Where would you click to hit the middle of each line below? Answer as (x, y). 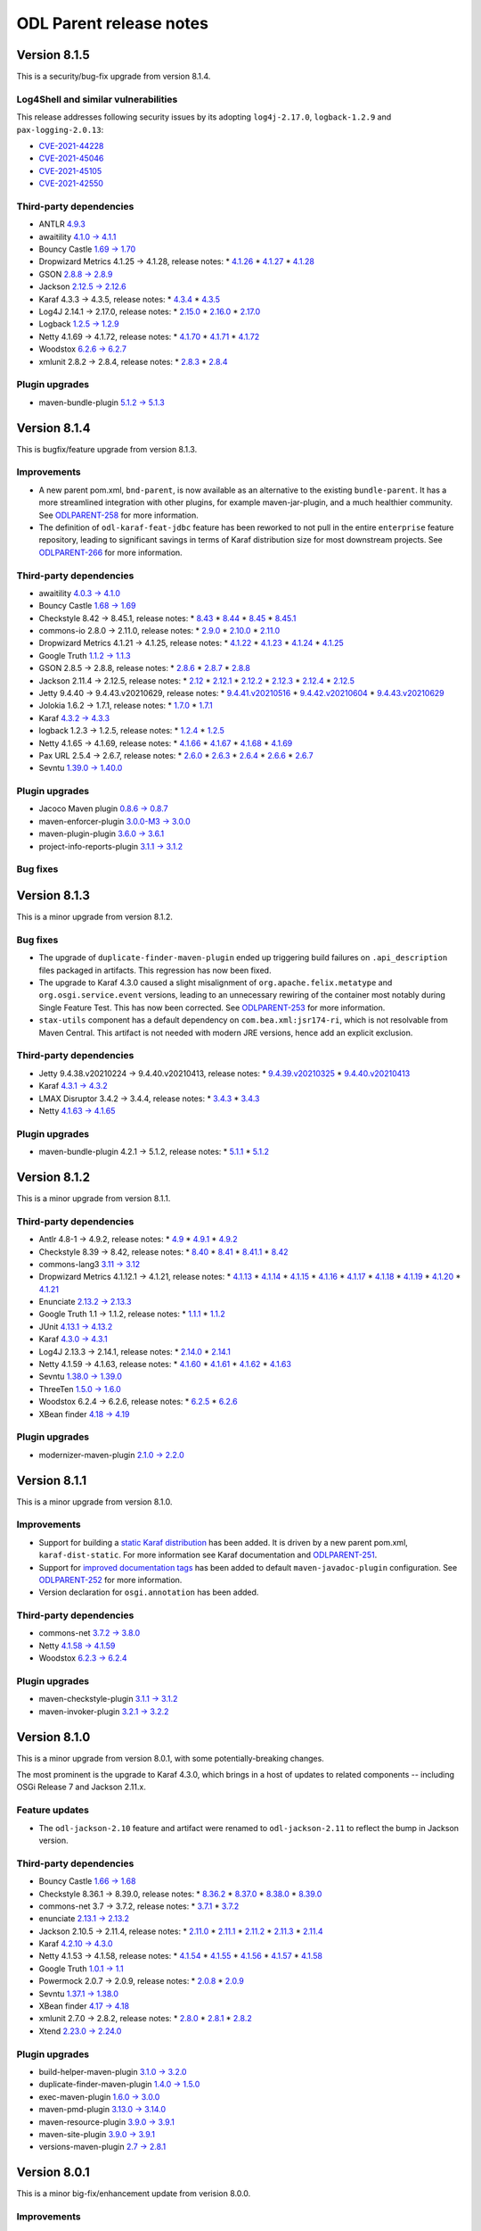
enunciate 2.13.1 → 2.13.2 (84, 1919)
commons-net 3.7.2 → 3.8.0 (90, 1633)
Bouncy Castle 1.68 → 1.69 (87, 606)
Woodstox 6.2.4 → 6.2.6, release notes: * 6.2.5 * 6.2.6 (138, 1402)
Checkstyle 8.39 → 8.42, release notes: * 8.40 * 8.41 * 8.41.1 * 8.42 (163, 1252)
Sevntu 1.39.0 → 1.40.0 (81, 768)
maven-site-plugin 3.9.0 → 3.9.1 (97, 2134)
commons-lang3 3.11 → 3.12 (90, 1264)
